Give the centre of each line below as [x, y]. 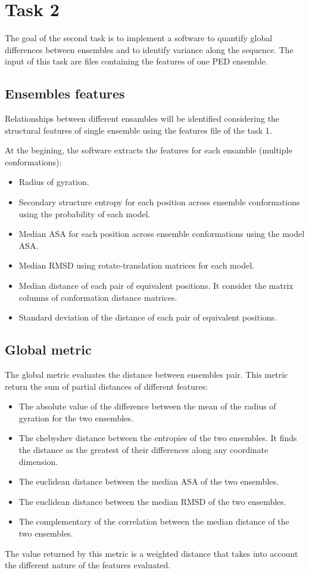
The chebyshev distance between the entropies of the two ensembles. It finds [158, 438]
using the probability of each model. [85, 213]
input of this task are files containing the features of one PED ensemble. [136, 61]
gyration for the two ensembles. [76, 418]
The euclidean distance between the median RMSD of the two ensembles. [152, 501]
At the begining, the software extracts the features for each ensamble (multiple [149, 150]
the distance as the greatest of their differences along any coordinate [143, 449]
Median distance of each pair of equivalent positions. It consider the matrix [156, 286]
